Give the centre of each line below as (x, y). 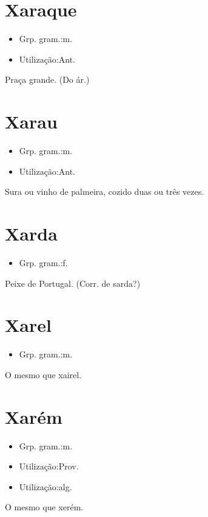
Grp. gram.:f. (43, 262)
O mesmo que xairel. (43, 374)
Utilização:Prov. (49, 466)
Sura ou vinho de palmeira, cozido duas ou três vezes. (105, 192)
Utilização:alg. (45, 486)
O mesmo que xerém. (44, 507)
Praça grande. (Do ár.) (47, 79)
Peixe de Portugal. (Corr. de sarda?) (73, 283)
